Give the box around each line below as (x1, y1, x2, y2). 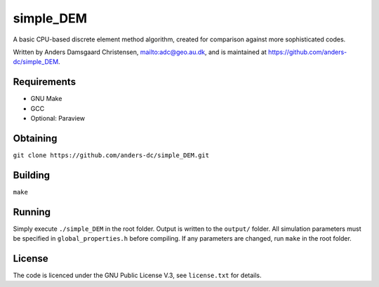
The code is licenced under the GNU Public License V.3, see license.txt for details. (13, 271, 262, 280)
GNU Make (30, 95, 62, 103)
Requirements (13, 76, 77, 88)
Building (13, 169, 51, 181)
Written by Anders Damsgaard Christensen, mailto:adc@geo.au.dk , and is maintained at (13, 48, 267, 56)
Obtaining (13, 132, 58, 144)
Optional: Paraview (30, 114, 86, 123)
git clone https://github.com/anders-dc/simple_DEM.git (13, 151, 210, 159)
